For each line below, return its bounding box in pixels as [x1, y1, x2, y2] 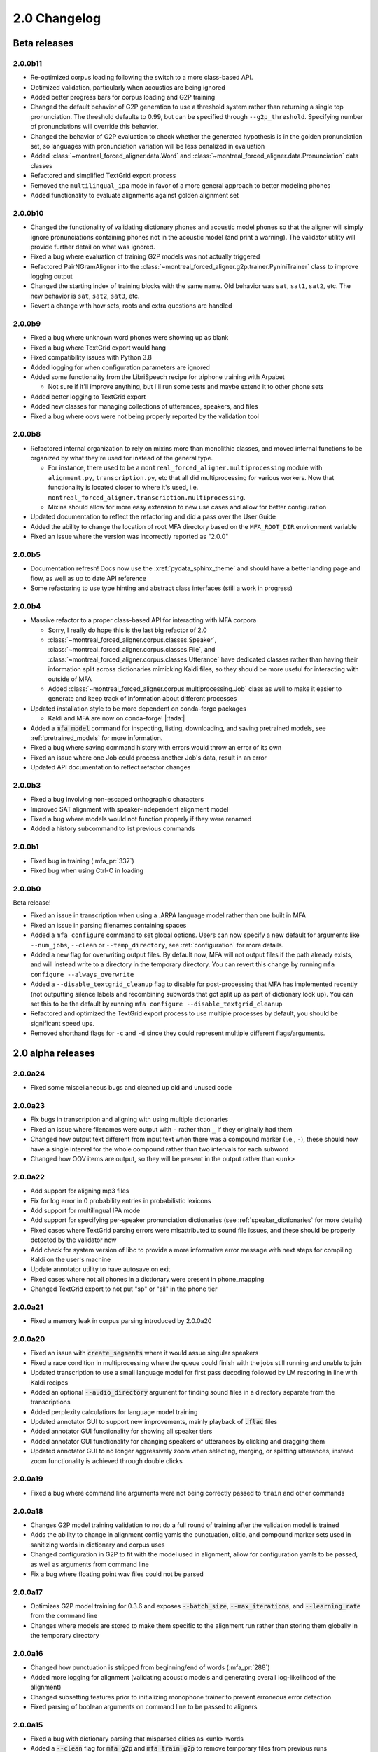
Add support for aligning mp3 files [30, 1186, 129, 1195]
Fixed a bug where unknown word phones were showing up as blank [30, 334, 229, 342]
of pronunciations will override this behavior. [30, 123, 159, 131]
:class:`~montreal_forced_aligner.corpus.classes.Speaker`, [48, 636, 217, 644]
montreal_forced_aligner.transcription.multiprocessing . [48, 493, 246, 501]
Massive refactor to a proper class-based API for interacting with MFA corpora [30, 616, 257, 624]
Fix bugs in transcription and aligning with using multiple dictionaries [30, 1115, 229, 1124]
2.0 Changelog [13, 11, 101, 26]
